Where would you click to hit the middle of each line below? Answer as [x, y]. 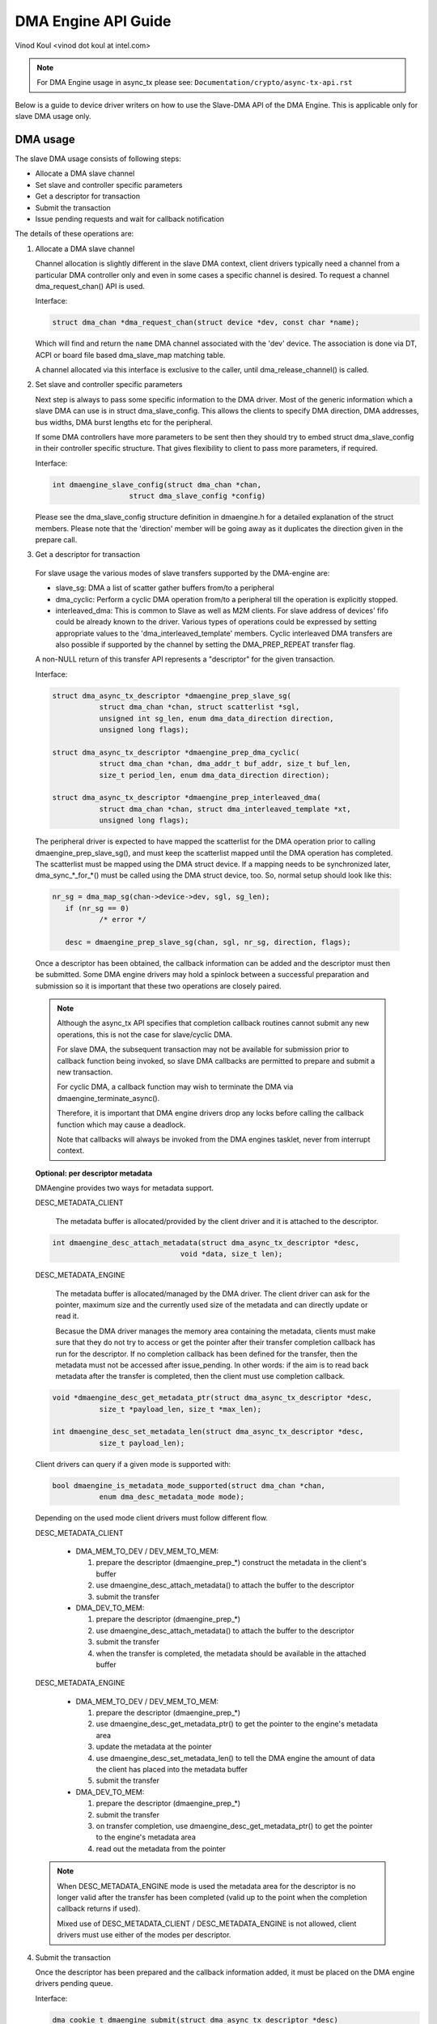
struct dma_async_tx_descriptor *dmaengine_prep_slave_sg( [172, 695]
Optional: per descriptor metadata [94, 1173]
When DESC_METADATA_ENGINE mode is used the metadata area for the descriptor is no [206, 1886]
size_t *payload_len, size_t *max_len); [180, 1409]
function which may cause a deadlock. [121, 1125]
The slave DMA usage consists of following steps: [98, 159]
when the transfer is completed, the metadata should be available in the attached [231, 1653]
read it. [67, 1316]
